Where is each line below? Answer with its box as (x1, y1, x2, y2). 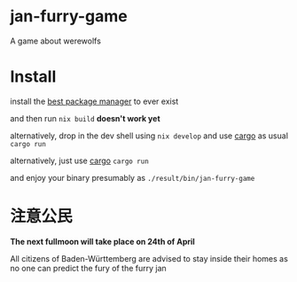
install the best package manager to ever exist (10, 96, 179, 106)
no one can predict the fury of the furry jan (10, 262, 167, 273)
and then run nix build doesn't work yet (10, 113, 160, 123)
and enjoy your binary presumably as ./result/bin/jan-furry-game (10, 172, 255, 183)
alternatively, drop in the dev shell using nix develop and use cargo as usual (10, 130, 289, 141)
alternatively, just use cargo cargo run (10, 155, 149, 166)
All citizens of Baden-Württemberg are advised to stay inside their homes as (10, 253, 289, 263)
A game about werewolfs (10, 35, 101, 46)
